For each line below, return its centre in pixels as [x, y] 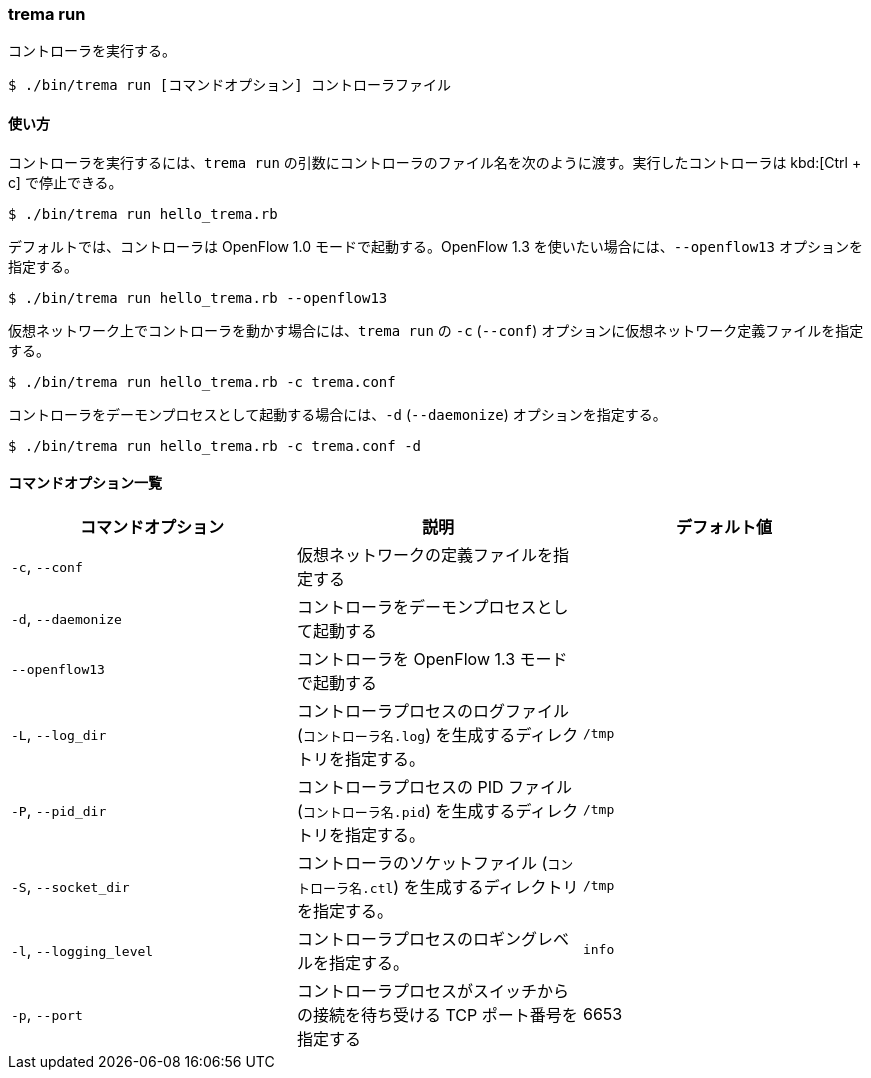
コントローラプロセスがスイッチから [432, 990]
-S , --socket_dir [70, 885]
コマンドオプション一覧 [85, 483]
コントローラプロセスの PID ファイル [434, 786]
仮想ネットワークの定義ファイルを [424, 554]
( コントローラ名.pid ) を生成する [406, 810]
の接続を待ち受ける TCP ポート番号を [437, 1014]
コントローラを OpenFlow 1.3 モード [432, 658]
